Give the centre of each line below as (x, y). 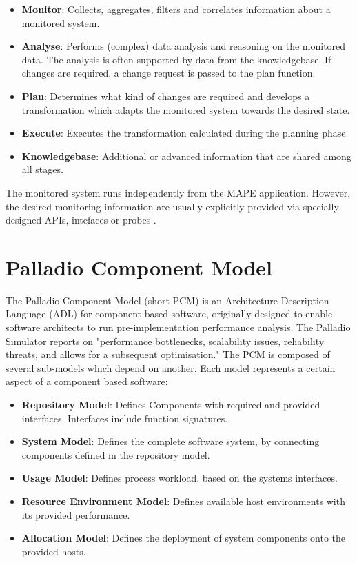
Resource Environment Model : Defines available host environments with (183, 501)
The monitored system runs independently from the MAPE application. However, (178, 192)
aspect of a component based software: (87, 381)
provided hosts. (54, 551)
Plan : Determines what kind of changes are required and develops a (166, 96)
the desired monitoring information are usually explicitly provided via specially (172, 206)
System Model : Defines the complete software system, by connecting (171, 441)
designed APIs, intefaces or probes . (81, 220)
